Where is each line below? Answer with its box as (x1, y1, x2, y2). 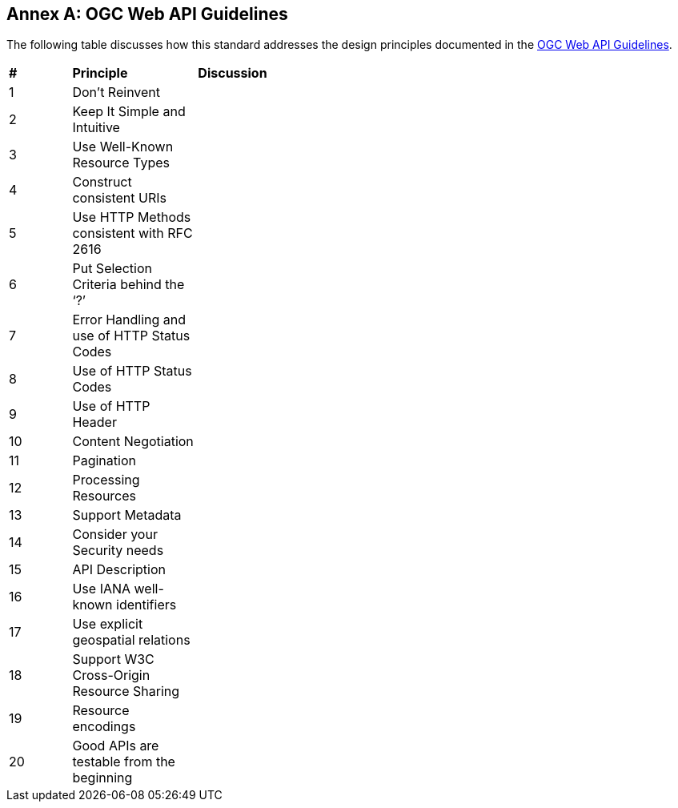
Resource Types (72, 155, 170, 171)
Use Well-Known (72, 139, 174, 155)
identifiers (116, 597, 177, 613)
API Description (72, 561, 166, 578)
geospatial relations (72, 632, 191, 649)
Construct (72, 174, 132, 191)
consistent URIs (72, 190, 166, 207)
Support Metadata (72, 507, 182, 524)
